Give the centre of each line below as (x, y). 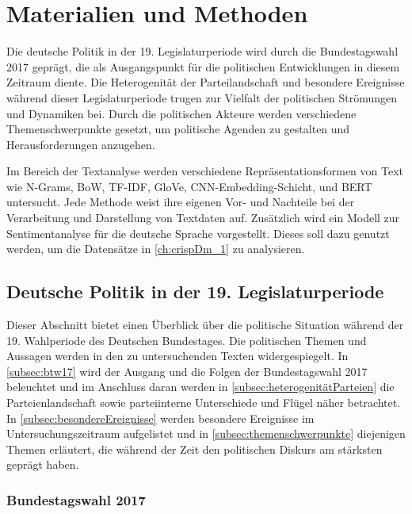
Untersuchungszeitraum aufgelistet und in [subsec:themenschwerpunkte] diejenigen (206, 433)
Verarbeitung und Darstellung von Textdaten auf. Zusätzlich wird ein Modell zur (203, 218)
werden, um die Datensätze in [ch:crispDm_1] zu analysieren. (156, 249)
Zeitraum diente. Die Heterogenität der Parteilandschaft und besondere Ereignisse (206, 82)
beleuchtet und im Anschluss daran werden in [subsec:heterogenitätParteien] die (200, 387)
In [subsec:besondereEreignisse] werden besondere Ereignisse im (160, 418)
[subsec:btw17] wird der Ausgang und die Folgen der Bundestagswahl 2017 (187, 371)
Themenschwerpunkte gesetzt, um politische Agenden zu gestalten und (178, 129)
